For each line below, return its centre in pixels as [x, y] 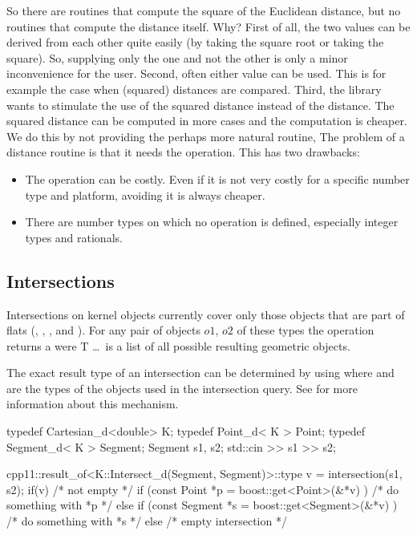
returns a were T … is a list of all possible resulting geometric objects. [178, 345]
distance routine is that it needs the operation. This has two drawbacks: [183, 152]
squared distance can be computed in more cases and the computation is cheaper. [207, 121]
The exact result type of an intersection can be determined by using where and [200, 373]
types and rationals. [74, 237]
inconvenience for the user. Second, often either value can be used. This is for [196, 73]
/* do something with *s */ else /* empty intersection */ [147, 521]
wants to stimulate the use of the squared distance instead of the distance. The [200, 105]
